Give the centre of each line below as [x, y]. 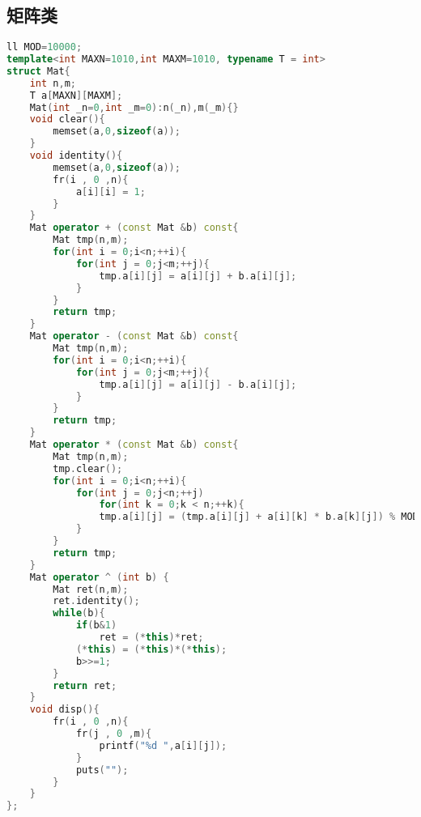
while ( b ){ [79, 613]
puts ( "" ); [102, 770]
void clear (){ [67, 119]
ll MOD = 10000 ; [45, 47]
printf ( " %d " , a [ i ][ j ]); [163, 745]
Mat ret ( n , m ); [91, 589]
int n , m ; [53, 83]
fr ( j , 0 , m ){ [114, 734]
